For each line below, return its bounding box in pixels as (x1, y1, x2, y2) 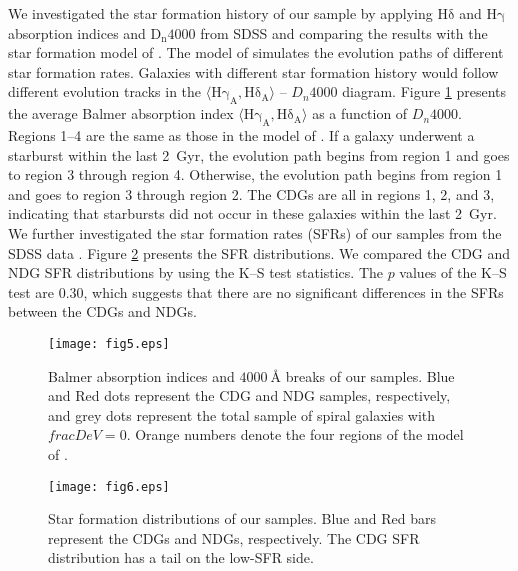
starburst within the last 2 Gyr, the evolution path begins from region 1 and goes (8, 144, 510, 165)
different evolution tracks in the (8, 81, 202, 102)
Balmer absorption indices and (48, 365, 235, 386)
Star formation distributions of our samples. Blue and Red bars (48, 508, 436, 529)
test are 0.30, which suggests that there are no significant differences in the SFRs (8, 281, 504, 302)
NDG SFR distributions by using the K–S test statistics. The (8, 262, 383, 283)
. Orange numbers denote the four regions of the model (126, 424, 464, 445)
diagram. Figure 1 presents (342, 81, 507, 102)
